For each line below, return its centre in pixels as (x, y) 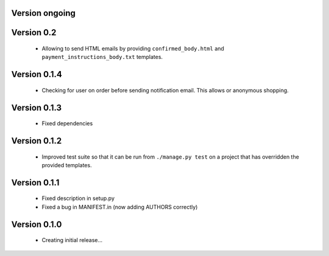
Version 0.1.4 (37, 74)
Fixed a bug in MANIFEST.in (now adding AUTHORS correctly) (120, 207)
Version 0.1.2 (37, 141)
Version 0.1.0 (37, 224)
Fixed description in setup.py (78, 198)
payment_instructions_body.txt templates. (102, 57)
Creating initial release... (72, 240)
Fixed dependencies (67, 123)
